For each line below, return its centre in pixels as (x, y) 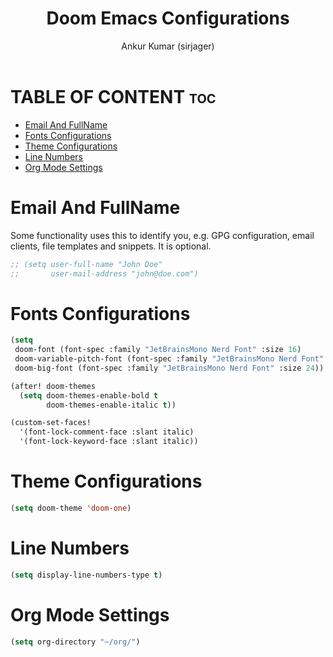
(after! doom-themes (53, 386)
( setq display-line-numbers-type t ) (86, 575)
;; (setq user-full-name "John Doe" (86, 264)
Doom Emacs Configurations (168, 18)
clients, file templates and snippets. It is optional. (111, 246)
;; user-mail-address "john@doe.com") (104, 273)
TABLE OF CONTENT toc (113, 96)
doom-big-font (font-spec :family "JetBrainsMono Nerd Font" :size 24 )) (169, 368)
